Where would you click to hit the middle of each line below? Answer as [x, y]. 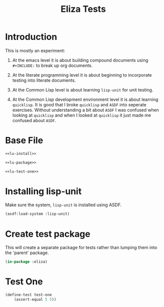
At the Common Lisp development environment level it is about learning [85, 99]
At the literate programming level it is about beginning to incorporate [82, 75]
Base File [24, 141]
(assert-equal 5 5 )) [35, 299]
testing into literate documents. [44, 80]
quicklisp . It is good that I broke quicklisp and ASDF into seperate [79, 104]
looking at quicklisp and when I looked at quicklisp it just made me [82, 115]
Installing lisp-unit [43, 191]
